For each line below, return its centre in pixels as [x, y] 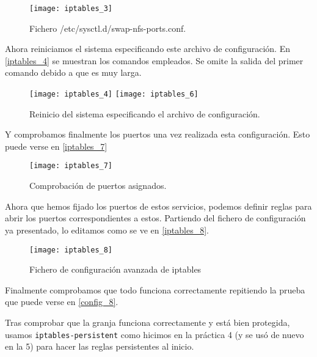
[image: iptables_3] [71, 9]
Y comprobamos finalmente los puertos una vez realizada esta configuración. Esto [158, 134]
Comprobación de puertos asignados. [98, 186]
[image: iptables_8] [71, 250]
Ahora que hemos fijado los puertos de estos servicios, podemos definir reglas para [158, 206]
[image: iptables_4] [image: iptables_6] [114, 94]
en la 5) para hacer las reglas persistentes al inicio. [100, 346]
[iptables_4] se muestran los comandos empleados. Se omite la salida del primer [154, 60]
